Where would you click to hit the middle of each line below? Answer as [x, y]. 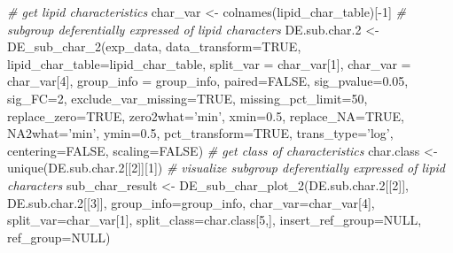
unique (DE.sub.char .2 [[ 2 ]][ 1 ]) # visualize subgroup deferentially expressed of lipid [226, 168]
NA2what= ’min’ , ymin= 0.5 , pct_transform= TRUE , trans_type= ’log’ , [200, 133]
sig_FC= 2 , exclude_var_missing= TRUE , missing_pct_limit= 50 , [187, 98]
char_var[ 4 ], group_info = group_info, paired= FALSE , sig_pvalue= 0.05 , [208, 81]
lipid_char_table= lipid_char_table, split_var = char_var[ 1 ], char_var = [209, 63]
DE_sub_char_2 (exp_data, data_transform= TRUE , [154, 46]
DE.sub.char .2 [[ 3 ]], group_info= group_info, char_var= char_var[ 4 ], [191, 202]
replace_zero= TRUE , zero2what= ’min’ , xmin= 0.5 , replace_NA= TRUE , [206, 115]
